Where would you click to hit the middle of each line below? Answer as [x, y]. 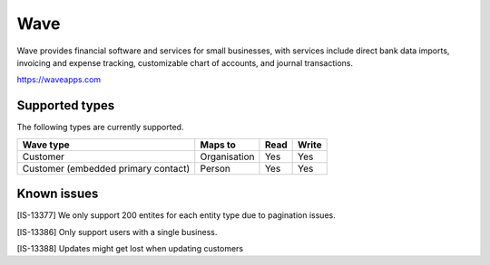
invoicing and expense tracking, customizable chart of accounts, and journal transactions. [185, 62]
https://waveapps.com [59, 80]
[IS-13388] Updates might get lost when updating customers [130, 248]
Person [215, 168]
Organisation [227, 156]
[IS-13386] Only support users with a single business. [117, 232]
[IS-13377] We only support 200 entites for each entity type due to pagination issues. [176, 215]
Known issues [58, 194]
